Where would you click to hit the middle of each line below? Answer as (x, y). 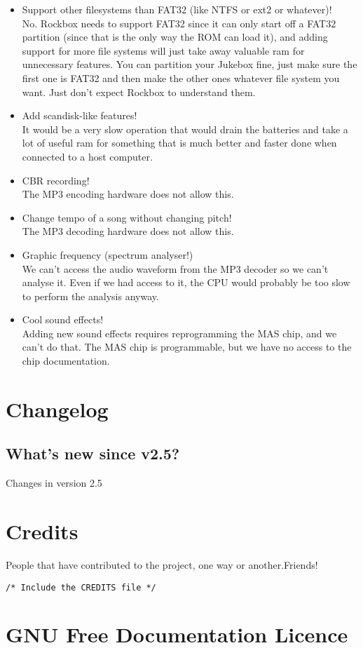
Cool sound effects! (63, 319)
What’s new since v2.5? (93, 453)
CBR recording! (56, 180)
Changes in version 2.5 (54, 483)
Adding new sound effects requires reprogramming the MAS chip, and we (179, 333)
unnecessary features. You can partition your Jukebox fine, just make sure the (190, 64)
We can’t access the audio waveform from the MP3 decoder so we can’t (175, 268)
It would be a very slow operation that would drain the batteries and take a (185, 129)
